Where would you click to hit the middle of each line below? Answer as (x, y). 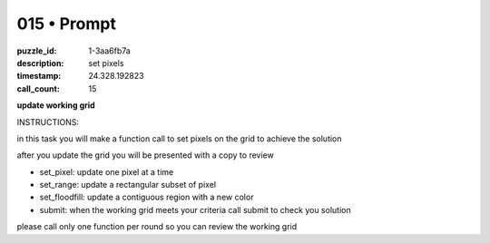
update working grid (56, 105)
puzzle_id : (37, 51)
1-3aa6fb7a (109, 51)
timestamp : (39, 76)
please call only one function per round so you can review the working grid (157, 227)
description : (40, 63)
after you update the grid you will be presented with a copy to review (145, 155)
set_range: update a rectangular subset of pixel (128, 185)
